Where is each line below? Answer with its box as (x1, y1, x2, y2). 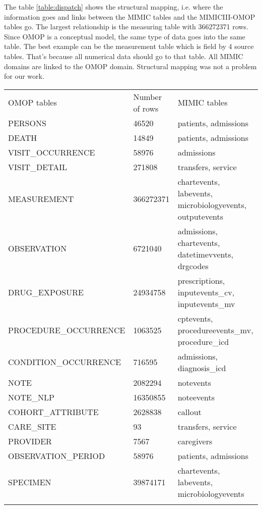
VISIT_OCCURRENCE (8, 146, 95, 158)
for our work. (4, 71, 44, 81)
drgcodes (177, 260, 209, 272)
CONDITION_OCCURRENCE (8, 356, 121, 368)
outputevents (177, 210, 224, 222)
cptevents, (177, 312, 213, 324)
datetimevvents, (177, 248, 233, 260)
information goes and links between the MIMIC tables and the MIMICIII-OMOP (4, 11, 255, 22)
